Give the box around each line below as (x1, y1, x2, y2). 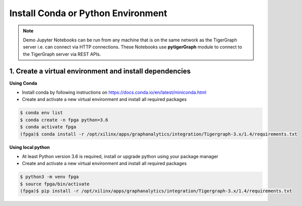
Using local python (9, 144, 50, 150)
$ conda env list (20, 110, 63, 116)
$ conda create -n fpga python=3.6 (20, 117, 108, 123)
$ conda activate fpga (20, 124, 76, 130)
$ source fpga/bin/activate (20, 181, 90, 187)
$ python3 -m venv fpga (20, 174, 79, 180)
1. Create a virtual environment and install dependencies (9, 67, 191, 75)
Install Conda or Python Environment (9, 8, 167, 19)
